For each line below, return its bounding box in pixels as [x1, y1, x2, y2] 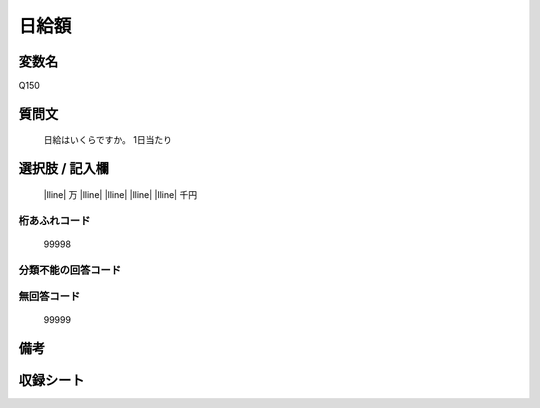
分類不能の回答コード [18, 263, 122, 277]
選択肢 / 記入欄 [18, 160, 110, 177]
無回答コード [18, 290, 81, 304]
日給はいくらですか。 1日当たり [43, 134, 172, 146]
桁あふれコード [18, 213, 91, 227]
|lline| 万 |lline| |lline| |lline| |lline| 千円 [43, 188, 198, 200]
